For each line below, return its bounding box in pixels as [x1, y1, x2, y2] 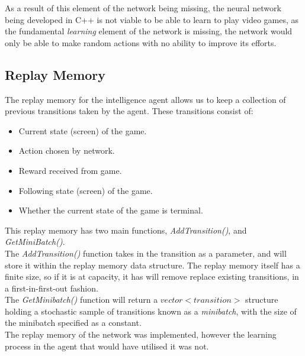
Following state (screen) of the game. [18, 184, 153, 196]
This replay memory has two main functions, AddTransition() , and [5, 224, 247, 236]
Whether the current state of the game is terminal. [18, 204, 203, 216]
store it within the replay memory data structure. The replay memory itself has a [5, 258, 300, 271]
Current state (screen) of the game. [18, 124, 147, 137]
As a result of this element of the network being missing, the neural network [5, 2, 281, 14]
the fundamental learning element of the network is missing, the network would [5, 25, 293, 37]
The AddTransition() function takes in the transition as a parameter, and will [5, 247, 287, 259]
